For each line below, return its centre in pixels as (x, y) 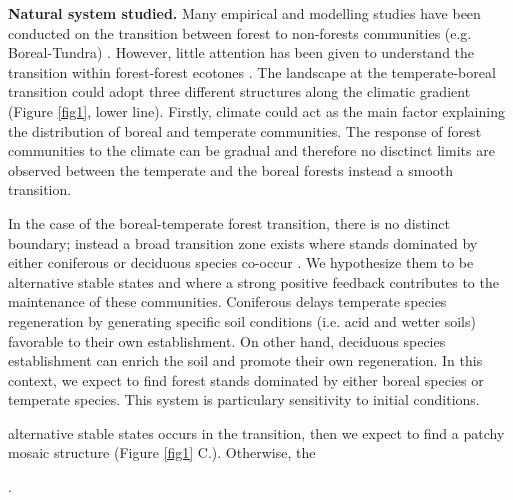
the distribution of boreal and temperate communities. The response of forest (245, 130)
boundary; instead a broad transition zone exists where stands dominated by (243, 242)
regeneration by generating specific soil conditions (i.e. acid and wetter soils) (242, 320)
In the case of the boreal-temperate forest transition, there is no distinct (229, 222)
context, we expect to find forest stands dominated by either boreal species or (246, 379)
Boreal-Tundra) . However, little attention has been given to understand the (241, 52)
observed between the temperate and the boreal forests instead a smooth (231, 169)
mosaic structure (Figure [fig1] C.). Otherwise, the (162, 452)
